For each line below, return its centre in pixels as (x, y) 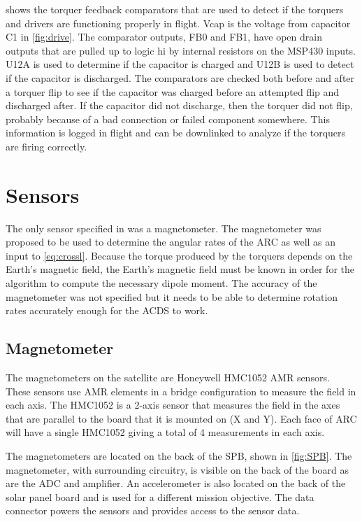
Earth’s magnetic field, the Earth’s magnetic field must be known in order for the (180, 269)
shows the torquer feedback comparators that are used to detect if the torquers (175, 9)
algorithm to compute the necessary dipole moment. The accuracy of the (161, 283)
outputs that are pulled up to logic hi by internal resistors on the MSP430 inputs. (181, 50)
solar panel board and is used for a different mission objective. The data (160, 496)
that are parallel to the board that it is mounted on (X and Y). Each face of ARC (181, 418)
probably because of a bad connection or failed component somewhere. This (168, 119)
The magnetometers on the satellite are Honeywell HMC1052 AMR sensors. (168, 378)
